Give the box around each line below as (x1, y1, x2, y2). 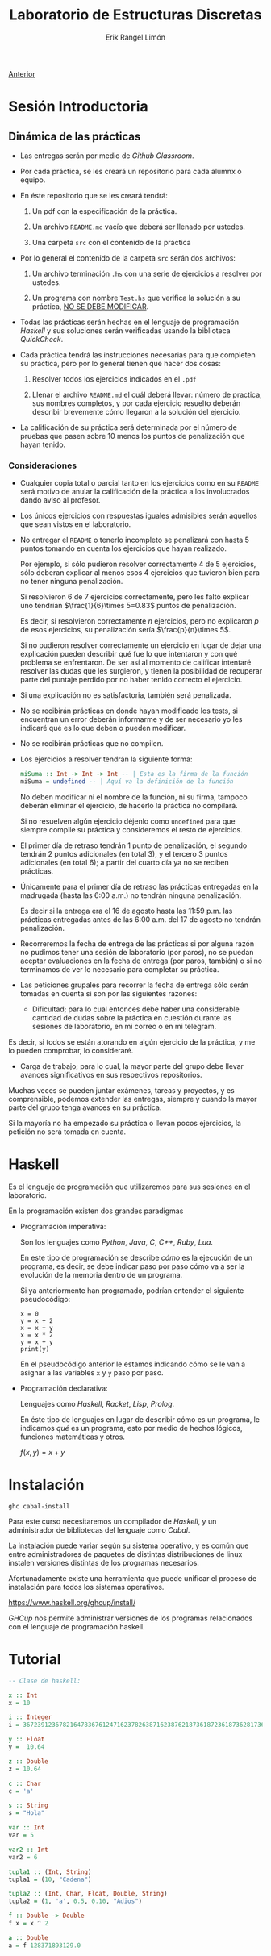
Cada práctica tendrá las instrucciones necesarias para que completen (19, 349, 256, 360)
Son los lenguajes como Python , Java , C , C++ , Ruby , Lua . (19, 1237, 214, 1247)
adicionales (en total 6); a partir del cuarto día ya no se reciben (19, 857, 229, 867)
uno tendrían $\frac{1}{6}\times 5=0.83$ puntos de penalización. (19, 601, 236, 611)
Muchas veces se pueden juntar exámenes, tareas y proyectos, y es (8, 1085, 236, 1095)
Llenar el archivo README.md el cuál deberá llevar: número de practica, (31, 390, 262, 399)
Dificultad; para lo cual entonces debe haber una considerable (31, 1004, 240, 1014)
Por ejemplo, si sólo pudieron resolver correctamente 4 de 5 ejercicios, (19, 559, 256, 569)
